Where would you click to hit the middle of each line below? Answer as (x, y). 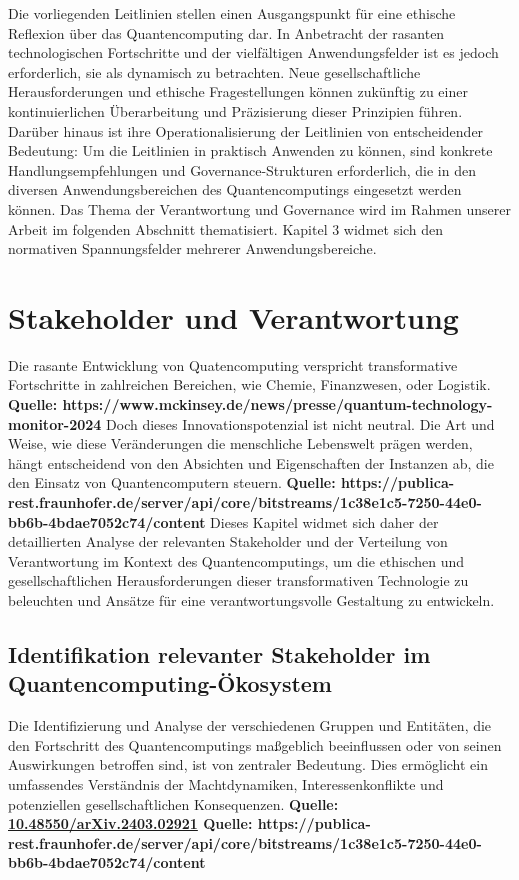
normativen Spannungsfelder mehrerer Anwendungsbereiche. (192, 248)
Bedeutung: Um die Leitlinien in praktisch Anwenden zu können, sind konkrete (250, 150)
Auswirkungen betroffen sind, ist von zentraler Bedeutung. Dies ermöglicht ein (248, 764)
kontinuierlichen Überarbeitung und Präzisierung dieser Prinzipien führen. (235, 110)
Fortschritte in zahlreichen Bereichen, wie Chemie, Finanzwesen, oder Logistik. (249, 384)
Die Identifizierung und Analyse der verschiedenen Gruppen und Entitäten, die (250, 725)
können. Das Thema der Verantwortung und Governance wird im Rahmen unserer (259, 208)
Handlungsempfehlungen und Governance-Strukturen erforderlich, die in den (242, 169)
